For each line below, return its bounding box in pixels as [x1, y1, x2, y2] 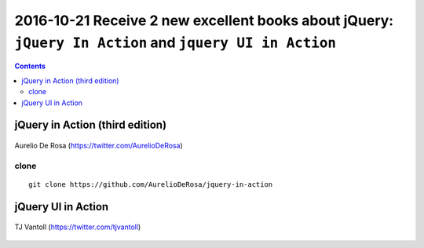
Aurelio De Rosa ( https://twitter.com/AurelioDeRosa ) [14, 140, 184, 150]
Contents [14, 61, 46, 71]
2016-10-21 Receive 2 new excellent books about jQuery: [14, 12, 394, 29]
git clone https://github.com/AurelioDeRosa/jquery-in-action [28, 180, 273, 188]
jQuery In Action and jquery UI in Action [14, 34, 337, 51]
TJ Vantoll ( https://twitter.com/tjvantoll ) [14, 222, 141, 232]
